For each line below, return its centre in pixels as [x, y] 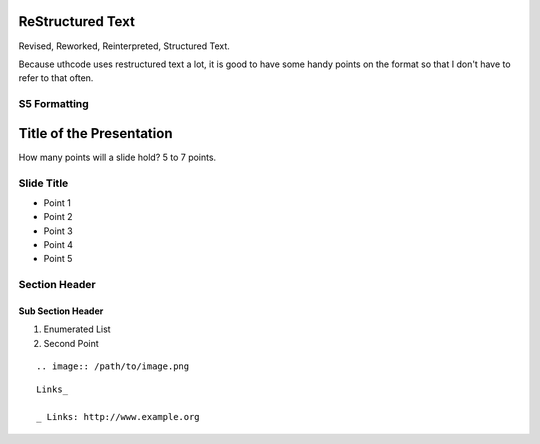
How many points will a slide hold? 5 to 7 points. [117, 157]
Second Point [71, 343]
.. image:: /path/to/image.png [113, 366]
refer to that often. [56, 78]
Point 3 [58, 231]
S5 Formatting [53, 104]
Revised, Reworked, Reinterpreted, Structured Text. [124, 46]
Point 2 [58, 217]
